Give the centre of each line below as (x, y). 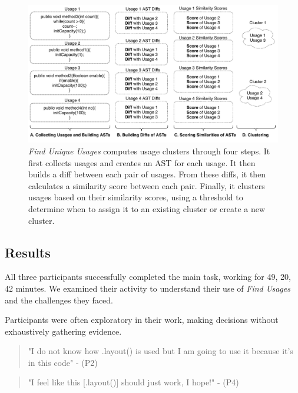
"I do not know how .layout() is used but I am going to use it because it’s (160, 351)
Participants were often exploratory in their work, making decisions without (142, 320)
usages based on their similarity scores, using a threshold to (136, 197)
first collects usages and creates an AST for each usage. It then (142, 162)
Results (28, 252)
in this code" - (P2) (63, 362)
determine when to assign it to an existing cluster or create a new (147, 208)
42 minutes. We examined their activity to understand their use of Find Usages (148, 288)
